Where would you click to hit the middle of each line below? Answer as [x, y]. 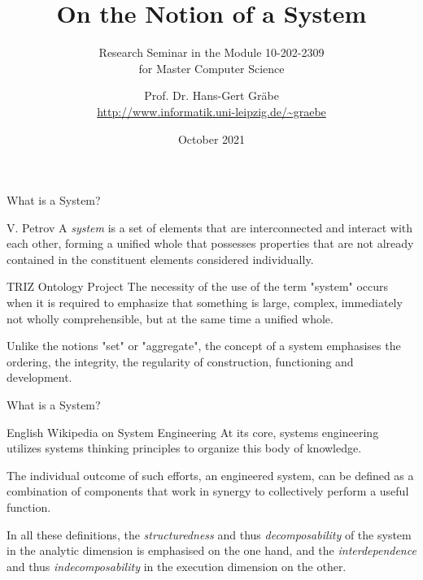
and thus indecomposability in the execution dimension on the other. [177, 566]
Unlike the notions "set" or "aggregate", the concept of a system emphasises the [204, 346]
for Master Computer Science [211, 68]
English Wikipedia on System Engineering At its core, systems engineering [193, 432]
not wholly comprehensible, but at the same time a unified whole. [170, 318]
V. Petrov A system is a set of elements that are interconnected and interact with [210, 227]
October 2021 [211, 139]
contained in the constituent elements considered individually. [160, 259]
